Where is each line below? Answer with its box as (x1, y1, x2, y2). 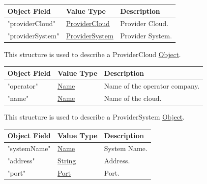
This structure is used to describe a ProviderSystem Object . (4, 112, 185, 122)
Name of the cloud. (104, 93, 162, 103)
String (57, 155, 76, 165)
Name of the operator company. (104, 81, 200, 91)
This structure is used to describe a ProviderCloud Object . (4, 49, 181, 60)
